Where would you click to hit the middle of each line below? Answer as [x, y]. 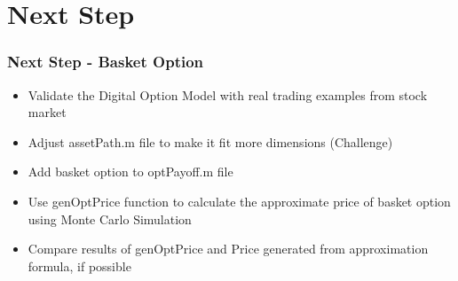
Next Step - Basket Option [106, 62]
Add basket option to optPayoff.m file [130, 172]
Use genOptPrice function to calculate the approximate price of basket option [239, 201]
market [47, 112]
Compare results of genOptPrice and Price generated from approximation [228, 249]
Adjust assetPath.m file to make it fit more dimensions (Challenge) [210, 141]
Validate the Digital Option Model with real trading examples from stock [228, 94]
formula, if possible [79, 265]
